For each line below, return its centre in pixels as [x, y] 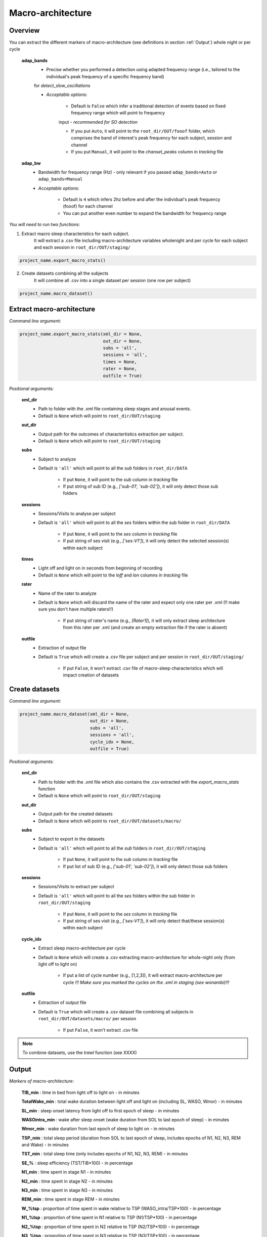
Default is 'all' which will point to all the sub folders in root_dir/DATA [113, 468]
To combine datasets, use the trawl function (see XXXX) [80, 1053]
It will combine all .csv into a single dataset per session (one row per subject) [112, 280]
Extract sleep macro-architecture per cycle [82, 948]
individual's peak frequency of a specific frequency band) [105, 76]
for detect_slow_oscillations [62, 86]
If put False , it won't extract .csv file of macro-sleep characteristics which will [143, 668]
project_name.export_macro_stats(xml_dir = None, [81, 334]
